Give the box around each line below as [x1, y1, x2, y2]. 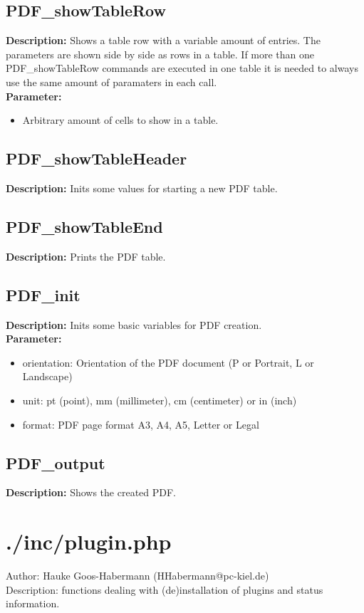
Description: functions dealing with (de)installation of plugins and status [6, 582, 323, 597]
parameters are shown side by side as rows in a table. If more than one [6, 46, 315, 61]
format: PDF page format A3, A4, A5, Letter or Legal [22, 416, 259, 431]
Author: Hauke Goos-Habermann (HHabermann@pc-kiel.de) [6, 568, 269, 583]
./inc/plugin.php [6, 527, 172, 556]
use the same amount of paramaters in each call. [6, 74, 217, 89]
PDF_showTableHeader [6, 147, 187, 169]
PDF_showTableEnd [6, 215, 163, 237]
